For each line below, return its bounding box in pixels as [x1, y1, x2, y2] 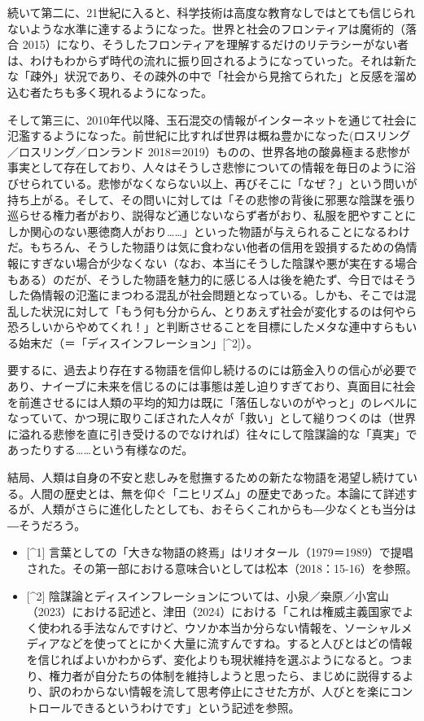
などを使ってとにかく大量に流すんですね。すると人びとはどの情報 [59, 635, 413, 652]
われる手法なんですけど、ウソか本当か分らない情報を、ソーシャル [49, 618, 401, 636]
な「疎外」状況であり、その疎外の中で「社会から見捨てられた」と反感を [7, 68, 395, 85]
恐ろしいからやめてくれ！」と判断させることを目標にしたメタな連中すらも [7, 318, 406, 335]
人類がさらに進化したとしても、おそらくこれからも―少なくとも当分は [41, 500, 417, 518]
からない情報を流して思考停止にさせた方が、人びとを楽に [83, 683, 391, 700]
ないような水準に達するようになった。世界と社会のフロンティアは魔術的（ [7, 20, 405, 37]
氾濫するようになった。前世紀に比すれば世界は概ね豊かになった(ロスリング [7, 127, 411, 144]
